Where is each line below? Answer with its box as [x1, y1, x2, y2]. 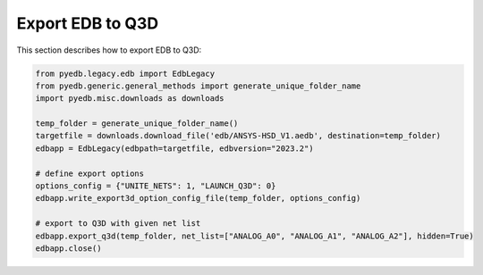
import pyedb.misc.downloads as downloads [35, 94, 225, 104]
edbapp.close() [35, 244, 102, 254]
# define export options [35, 168, 145, 179]
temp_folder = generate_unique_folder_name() [35, 119, 239, 129]
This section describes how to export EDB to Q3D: [16, 45, 202, 55]
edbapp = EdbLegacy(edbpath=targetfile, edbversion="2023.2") [35, 143, 314, 154]
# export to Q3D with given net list [35, 219, 201, 229]
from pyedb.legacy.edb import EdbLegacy [35, 68, 215, 79]
